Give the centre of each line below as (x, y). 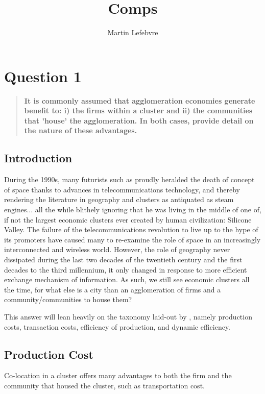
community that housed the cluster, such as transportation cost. (104, 385)
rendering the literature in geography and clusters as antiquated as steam (119, 199)
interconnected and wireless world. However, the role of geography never (117, 249)
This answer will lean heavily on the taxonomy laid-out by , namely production (128, 316)
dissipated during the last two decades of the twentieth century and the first (123, 259)
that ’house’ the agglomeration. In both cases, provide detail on (139, 120)
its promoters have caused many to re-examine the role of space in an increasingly (132, 239)
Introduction (38, 158)
